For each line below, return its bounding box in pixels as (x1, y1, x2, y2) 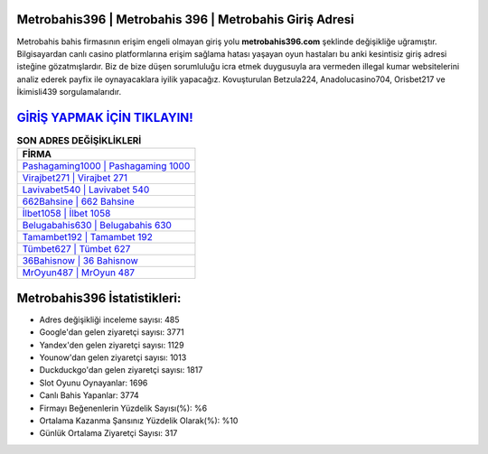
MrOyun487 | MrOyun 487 (22, 266, 136, 279)
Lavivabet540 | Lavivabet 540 (22, 183, 150, 196)
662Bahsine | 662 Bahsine (22, 195, 135, 208)
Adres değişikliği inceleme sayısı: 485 (39, 314, 180, 325)
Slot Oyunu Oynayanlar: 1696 (39, 377, 148, 388)
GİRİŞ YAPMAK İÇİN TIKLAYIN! (16, 109, 193, 125)
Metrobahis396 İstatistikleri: (16, 290, 182, 306)
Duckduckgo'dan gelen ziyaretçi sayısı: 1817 (39, 365, 203, 375)
